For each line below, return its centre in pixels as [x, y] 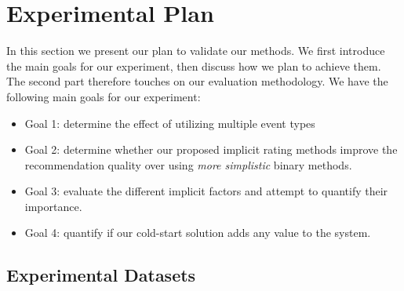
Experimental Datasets [101, 275]
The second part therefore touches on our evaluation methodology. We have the [197, 81]
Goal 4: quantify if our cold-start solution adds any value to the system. [198, 233]
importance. [53, 206]
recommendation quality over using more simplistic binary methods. [188, 164]
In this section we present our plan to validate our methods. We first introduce [196, 51]
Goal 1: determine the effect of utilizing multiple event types [170, 123]
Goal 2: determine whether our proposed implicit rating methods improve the [211, 149]
